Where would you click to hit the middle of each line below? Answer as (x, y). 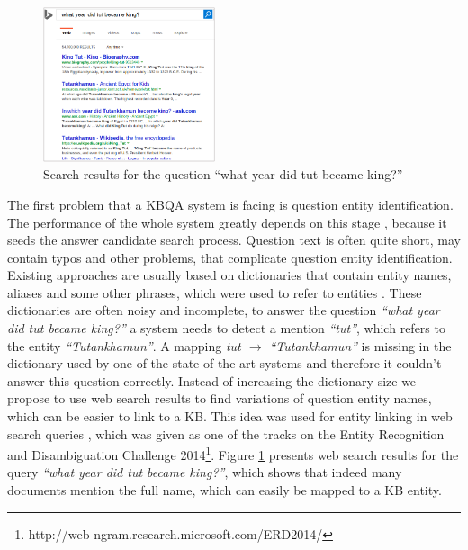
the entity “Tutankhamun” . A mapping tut (124, 345)
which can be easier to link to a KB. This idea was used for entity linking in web (230, 416)
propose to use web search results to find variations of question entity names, (220, 398)
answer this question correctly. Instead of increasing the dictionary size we (212, 380)
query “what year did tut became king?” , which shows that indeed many (205, 472)
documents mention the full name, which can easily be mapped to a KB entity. (225, 490)
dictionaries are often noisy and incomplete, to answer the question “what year (224, 310)
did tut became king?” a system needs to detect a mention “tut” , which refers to (226, 328)
